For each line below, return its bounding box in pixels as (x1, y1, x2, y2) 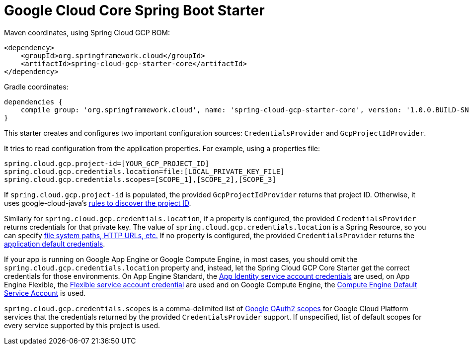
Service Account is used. (4, 288, 86, 297)
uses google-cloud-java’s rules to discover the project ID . (4, 198, 191, 207)
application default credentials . (4, 239, 105, 248)
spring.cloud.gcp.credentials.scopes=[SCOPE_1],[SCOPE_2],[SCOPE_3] (4, 175, 276, 183)
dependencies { (4, 97, 63, 106)
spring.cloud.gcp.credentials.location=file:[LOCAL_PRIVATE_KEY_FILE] (4, 167, 285, 175)
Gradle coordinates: (4, 82, 69, 91)
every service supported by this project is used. (4, 321, 160, 330)
